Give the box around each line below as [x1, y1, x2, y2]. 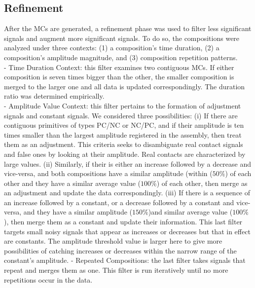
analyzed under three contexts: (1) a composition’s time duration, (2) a [4, 42, 219, 53]
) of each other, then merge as [156, 178, 248, 188]
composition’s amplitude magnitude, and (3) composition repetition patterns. [4, 52, 238, 62]
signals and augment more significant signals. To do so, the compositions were [4, 33, 240, 43]
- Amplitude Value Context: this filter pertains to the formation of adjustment [4, 100, 241, 110]
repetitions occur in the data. [4, 274, 93, 285]
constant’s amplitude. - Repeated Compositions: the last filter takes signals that [4, 255, 246, 265]
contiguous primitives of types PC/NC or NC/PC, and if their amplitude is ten [4, 120, 244, 130]
